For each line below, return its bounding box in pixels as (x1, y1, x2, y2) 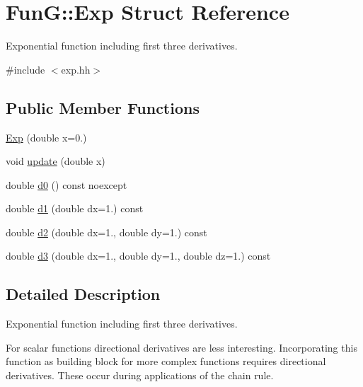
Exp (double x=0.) (6, 129, 87, 144)
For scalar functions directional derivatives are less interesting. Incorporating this (6, 340, 357, 354)
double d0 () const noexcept (6, 177, 127, 192)
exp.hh (61, 62, 91, 76)
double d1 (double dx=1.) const (6, 201, 144, 216)
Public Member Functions (6, 96, 200, 118)
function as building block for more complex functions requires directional (6, 354, 326, 369)
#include (6, 62, 45, 76)
